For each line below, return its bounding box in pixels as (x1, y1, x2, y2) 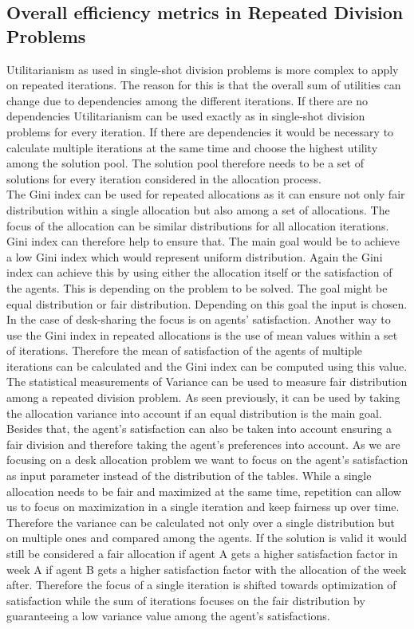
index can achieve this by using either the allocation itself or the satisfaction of (6, 264, 392, 281)
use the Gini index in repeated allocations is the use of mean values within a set (6, 326, 398, 343)
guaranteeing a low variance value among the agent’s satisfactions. (6, 607, 330, 624)
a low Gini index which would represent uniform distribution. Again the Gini (6, 248, 383, 265)
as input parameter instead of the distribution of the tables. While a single (6, 467, 372, 484)
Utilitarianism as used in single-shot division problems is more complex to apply (6, 61, 399, 77)
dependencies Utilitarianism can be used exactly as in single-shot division (6, 108, 365, 124)
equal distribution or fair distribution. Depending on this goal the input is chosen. (6, 295, 408, 312)
